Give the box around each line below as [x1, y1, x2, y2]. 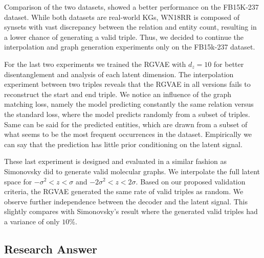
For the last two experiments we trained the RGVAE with [4, 58, 186, 69]
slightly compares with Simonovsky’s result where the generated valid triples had [4, 206, 258, 217]
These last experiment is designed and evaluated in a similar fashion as [4, 156, 227, 167]
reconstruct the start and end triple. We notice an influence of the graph [4, 88, 232, 99]
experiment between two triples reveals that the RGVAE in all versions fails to [4, 79, 251, 89]
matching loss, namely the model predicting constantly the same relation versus [4, 99, 254, 109]
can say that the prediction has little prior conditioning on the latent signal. [4, 138, 243, 149]
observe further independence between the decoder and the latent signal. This [4, 196, 248, 206]
